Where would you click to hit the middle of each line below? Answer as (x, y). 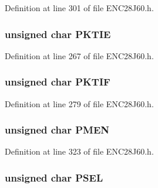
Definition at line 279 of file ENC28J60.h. (79, 103)
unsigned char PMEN (57, 130)
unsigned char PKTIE (58, 34)
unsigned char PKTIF (58, 82)
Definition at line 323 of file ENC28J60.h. (79, 151)
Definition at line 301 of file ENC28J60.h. (79, 8)
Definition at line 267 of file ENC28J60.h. (79, 55)
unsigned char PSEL (54, 177)
